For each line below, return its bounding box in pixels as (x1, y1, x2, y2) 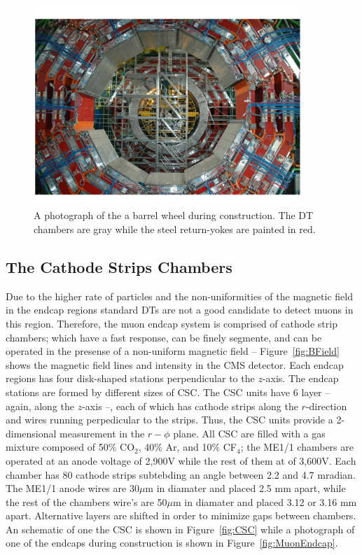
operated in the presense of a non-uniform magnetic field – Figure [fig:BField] (6, 344, 340, 358)
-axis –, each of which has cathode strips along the (82, 398, 298, 413)
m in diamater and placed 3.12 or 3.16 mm (173, 494, 357, 509)
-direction (305, 398, 347, 413)
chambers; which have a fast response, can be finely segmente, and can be (6, 330, 322, 344)
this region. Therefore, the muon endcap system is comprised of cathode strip (6, 316, 337, 330)
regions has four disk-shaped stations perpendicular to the (6, 371, 255, 386)
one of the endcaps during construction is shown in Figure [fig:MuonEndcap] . (6, 535, 338, 550)
